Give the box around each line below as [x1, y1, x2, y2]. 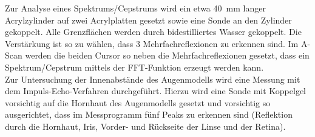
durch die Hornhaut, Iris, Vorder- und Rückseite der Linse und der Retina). [5, 119, 286, 132]
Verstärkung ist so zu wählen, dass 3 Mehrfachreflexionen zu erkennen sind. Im [5, 37, 299, 49]
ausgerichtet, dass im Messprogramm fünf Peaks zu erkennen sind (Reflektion [5, 108, 293, 121]
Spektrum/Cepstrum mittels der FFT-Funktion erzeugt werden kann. [5, 60, 264, 73]
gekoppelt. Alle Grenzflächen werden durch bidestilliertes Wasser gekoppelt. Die [5, 25, 302, 38]
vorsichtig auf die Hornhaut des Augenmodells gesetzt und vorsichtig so [5, 96, 271, 109]
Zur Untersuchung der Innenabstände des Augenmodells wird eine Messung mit [5, 72, 300, 85]
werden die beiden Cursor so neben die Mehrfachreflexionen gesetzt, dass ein [25, 49, 310, 62]
